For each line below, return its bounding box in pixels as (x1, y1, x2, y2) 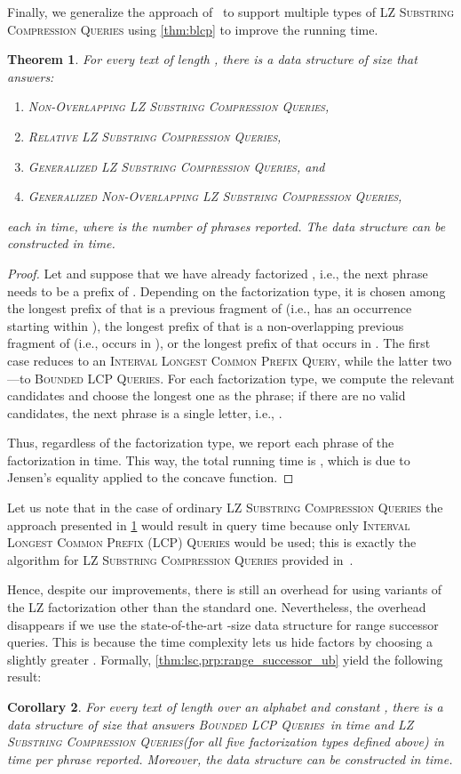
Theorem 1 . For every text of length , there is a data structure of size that (7, 50, 417, 69)
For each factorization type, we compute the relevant (167, 368, 455, 387)
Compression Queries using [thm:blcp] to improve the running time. (7, 20, 378, 38)
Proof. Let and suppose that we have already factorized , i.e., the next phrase (7, 263, 428, 282)
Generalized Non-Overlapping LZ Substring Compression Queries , (28, 187, 402, 206)
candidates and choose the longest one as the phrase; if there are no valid (7, 386, 406, 405)
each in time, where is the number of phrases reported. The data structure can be (7, 216, 446, 235)
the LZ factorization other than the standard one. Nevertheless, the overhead (7, 598, 426, 617)
